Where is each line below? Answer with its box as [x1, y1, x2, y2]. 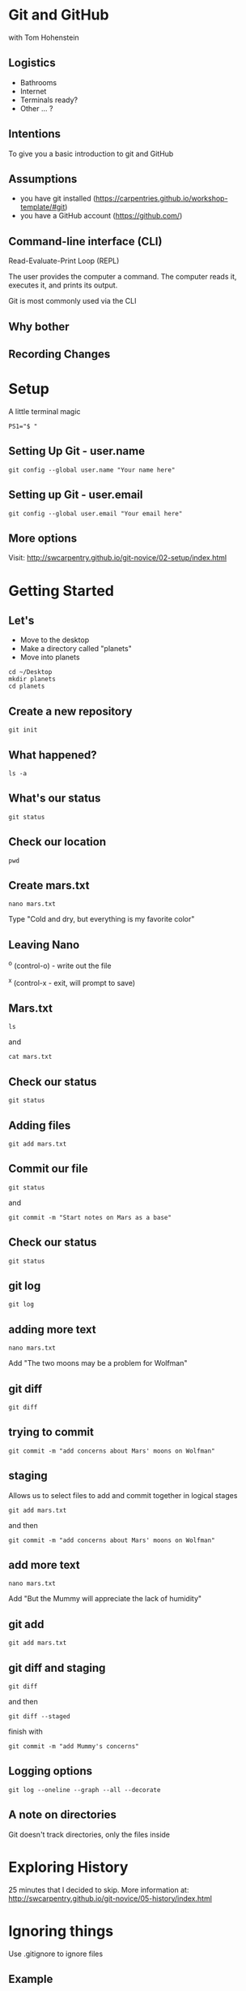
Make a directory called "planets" [19, 644, 132, 654]
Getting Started [8, 581, 115, 600]
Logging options [8, 1764, 93, 1778]
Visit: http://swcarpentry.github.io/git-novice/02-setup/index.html [8, 553, 227, 563]
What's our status [8, 792, 101, 805]
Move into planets [19, 652, 80, 663]
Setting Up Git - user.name [8, 444, 146, 458]
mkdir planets [8, 676, 57, 684]
